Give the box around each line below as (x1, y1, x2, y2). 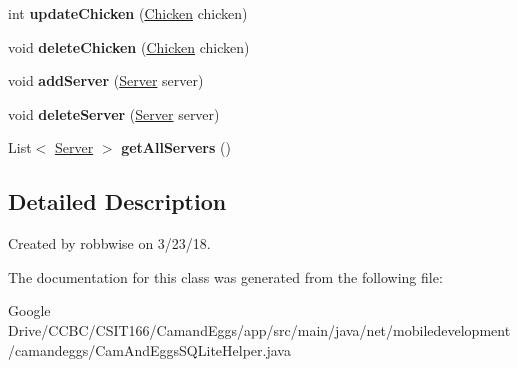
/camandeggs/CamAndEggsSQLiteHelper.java (8, 339, 291, 360)
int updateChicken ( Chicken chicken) (8, 3, 248, 23)
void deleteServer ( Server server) (8, 103, 220, 124)
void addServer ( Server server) (8, 70, 204, 91)
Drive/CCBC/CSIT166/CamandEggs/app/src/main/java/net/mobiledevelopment (8, 319, 511, 340)
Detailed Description (8, 186, 227, 217)
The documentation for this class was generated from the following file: (8, 266, 443, 287)
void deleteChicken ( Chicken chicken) (8, 36, 250, 57)
